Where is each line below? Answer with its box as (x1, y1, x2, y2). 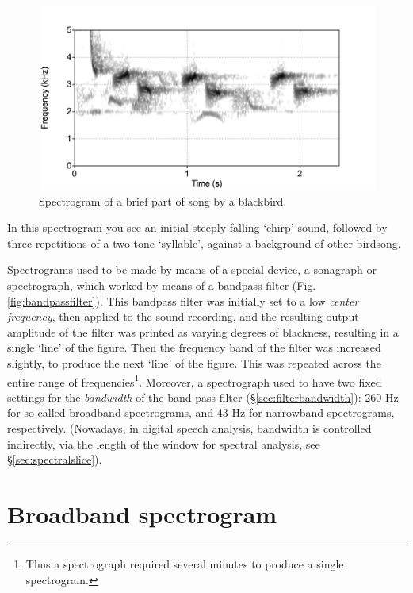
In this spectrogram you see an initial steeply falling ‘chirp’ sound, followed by (7, 219, 388, 236)
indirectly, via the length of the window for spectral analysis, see (7, 435, 320, 452)
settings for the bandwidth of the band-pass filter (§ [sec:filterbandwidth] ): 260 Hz (7, 388, 399, 405)
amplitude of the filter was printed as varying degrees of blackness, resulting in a (7, 323, 399, 340)
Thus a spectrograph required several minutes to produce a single (25, 555, 344, 572)
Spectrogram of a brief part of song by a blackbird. (39, 192, 287, 209)
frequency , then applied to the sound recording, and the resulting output (7, 308, 359, 325)
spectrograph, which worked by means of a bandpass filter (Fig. (7, 277, 316, 294)
